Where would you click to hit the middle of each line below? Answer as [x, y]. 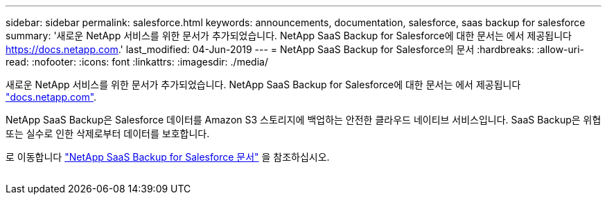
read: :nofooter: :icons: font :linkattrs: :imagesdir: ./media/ [137, 62]
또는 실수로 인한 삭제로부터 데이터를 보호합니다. [108, 133]
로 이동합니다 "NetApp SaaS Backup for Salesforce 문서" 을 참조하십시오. [168, 157]
